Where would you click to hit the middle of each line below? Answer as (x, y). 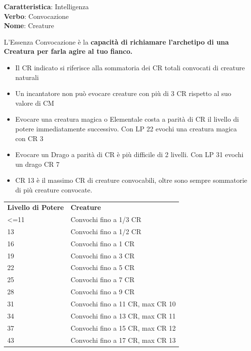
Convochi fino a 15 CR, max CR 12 (123, 327)
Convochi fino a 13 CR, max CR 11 (123, 315)
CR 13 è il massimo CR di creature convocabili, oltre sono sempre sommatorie (131, 180)
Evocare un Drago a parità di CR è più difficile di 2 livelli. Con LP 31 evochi (129, 154)
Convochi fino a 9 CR (102, 292)
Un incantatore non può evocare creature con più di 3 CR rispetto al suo (123, 93)
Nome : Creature (29, 25)
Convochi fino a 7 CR (102, 279)
